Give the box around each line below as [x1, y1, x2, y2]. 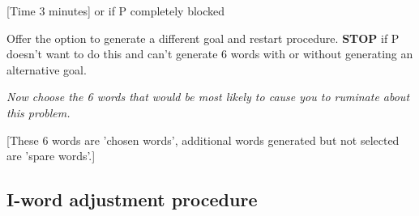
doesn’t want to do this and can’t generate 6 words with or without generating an [6, 45, 413, 62]
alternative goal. [6, 61, 87, 78]
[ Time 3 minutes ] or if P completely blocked [6, 2, 225, 19]
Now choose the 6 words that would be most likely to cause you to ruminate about [6, 88, 410, 105]
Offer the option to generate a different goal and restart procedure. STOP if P [6, 29, 400, 46]
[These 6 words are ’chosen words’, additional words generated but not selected [6, 131, 400, 148]
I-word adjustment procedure [6, 187, 258, 212]
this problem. [6, 104, 71, 121]
